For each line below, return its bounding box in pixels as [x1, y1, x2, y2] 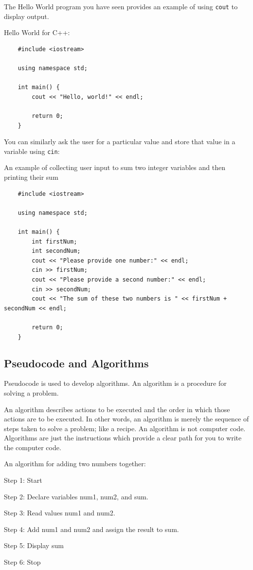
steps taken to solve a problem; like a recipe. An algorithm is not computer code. [4, 423, 246, 433]
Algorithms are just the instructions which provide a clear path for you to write [4, 433, 242, 443]
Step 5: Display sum [4, 540, 64, 551]
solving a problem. [4, 387, 59, 398]
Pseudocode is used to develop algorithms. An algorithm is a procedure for [4, 378, 227, 388]
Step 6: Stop [4, 557, 41, 567]
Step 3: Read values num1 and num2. [4, 508, 115, 518]
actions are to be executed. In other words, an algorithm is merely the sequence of [4, 414, 249, 424]
